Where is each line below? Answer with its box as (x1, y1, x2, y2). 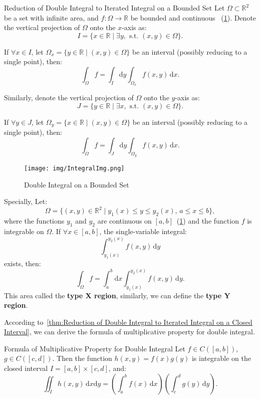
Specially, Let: (4, 196, 48, 207)
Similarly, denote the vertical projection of (4, 92, 134, 103)
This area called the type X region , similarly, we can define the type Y (4, 290, 230, 300)
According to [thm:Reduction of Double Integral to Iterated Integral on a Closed (4, 316, 252, 327)
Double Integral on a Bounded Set (24, 179, 129, 189)
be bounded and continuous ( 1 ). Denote (130, 12, 256, 23)
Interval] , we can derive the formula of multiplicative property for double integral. (4, 326, 255, 337)
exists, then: (4, 258, 41, 268)
